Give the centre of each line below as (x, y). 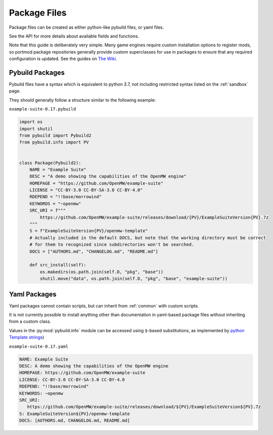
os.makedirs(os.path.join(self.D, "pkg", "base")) (101, 272)
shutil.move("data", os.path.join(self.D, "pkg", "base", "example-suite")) (134, 279)
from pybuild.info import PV (54, 142)
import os (31, 122)
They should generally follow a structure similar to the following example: (82, 100)
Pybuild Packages (37, 72)
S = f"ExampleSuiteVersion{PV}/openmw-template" (89, 231)
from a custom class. (30, 322)
